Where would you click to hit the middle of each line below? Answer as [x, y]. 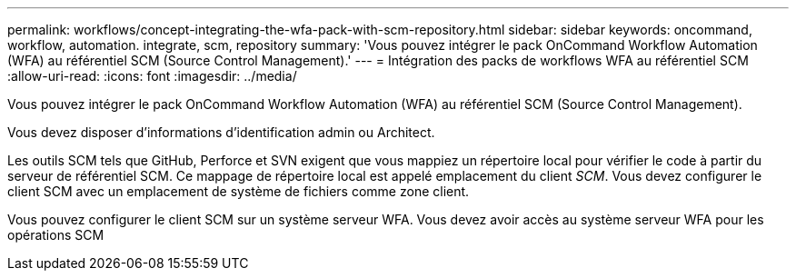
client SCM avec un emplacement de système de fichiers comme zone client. [239, 191]
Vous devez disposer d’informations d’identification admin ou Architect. [221, 132]
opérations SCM [56, 235]
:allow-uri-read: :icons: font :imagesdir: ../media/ [152, 76]
